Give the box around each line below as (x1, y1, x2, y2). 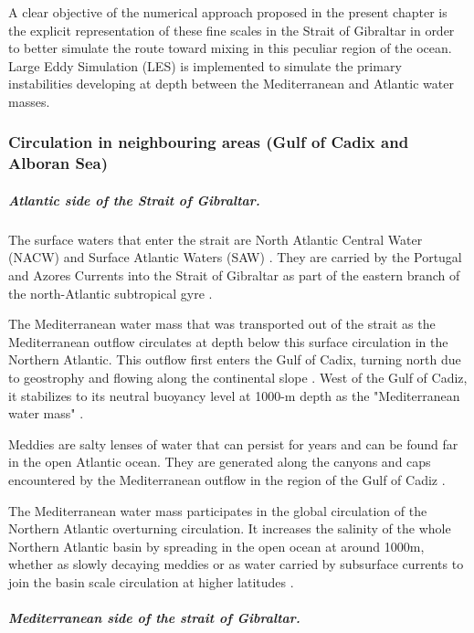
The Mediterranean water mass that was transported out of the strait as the (8, 314, 436, 333)
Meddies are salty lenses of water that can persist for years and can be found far (8, 434, 458, 453)
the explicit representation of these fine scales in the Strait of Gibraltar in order (8, 20, 455, 39)
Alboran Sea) (8, 152, 108, 174)
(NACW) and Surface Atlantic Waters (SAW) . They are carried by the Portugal (8, 248, 462, 267)
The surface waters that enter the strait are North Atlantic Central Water (8, 229, 423, 248)
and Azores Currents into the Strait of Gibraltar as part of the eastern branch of (8, 266, 460, 285)
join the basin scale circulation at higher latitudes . (8, 572, 294, 591)
